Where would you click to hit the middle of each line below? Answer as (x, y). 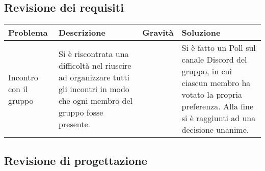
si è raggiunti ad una (219, 118)
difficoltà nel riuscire (95, 65)
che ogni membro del (96, 100)
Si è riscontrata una (94, 53)
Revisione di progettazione (76, 160)
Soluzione (201, 33)
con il (18, 89)
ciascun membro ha (216, 83)
